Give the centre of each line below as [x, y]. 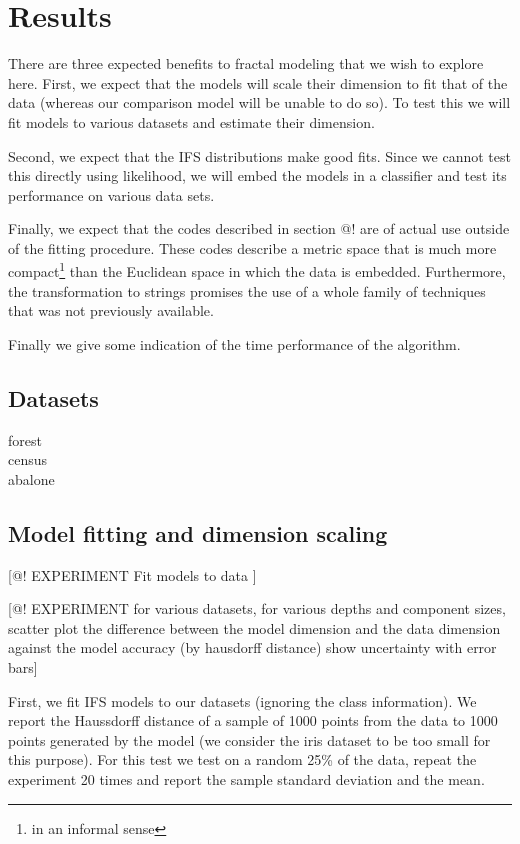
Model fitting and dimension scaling [198, 532]
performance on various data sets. [111, 194]
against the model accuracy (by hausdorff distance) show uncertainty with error [252, 647]
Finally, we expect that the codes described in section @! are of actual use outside [259, 228]
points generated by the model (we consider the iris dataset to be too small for [249, 739]
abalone [31, 478]
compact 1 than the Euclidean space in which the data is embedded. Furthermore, [257, 270]
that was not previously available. [111, 310]
